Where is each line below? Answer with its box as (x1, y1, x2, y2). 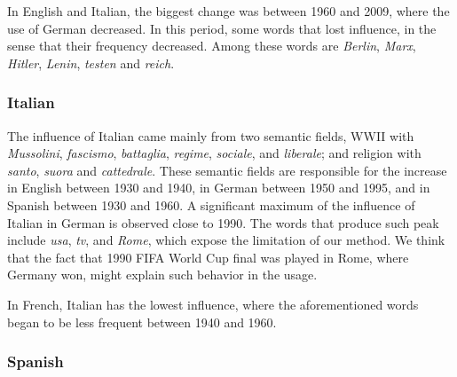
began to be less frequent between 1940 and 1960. (7, 312, 277, 331)
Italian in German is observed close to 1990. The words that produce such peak (7, 213, 439, 232)
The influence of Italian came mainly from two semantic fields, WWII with (7, 126, 414, 145)
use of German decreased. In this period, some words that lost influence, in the (7, 19, 437, 37)
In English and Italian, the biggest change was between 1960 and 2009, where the (7, 2, 450, 20)
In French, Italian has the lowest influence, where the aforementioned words (7, 295, 419, 313)
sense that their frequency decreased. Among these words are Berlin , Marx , (7, 36, 416, 55)
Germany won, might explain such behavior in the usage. (7, 265, 318, 284)
